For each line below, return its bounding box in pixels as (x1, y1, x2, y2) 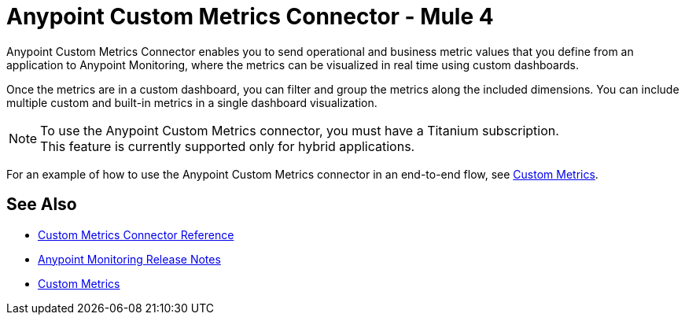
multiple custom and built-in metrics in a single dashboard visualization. (6, 95, 377, 109)
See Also (6, 194, 77, 215)
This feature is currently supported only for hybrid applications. (40, 138, 415, 154)
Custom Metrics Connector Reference (38, 227, 234, 242)
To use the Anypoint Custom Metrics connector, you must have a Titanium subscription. (40, 122, 559, 138)
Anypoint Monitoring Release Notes (38, 252, 221, 266)
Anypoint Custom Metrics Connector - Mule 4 (6, 3, 494, 30)
